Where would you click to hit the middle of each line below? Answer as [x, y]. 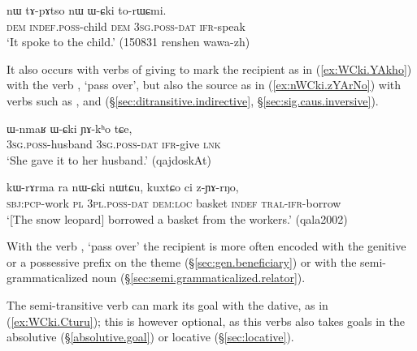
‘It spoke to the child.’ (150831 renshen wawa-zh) [128, 42]
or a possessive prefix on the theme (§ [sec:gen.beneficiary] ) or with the [182, 261]
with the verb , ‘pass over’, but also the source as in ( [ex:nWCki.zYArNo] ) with [204, 85]
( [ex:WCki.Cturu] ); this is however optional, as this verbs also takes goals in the [206, 321]
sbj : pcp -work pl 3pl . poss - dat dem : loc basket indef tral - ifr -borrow [174, 202]
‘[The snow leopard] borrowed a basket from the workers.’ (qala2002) [177, 218]
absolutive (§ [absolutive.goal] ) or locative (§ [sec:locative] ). [150, 337]
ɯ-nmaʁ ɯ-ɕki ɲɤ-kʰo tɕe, [69, 128]
